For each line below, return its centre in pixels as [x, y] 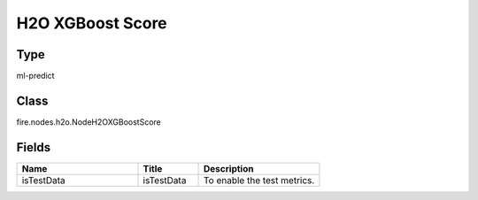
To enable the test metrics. [259, 180]
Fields [34, 147]
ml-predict [35, 76]
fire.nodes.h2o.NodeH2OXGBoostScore [89, 122]
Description [229, 168]
